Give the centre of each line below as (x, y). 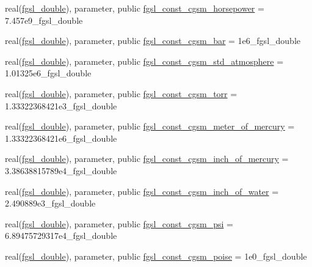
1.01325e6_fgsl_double (48, 73)
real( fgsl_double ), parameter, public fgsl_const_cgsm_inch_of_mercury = (147, 159)
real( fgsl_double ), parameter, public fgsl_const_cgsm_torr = (121, 93)
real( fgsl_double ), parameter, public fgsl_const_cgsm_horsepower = (135, 8)
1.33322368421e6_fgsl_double (61, 138)
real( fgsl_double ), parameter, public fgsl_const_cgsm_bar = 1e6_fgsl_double (153, 41)
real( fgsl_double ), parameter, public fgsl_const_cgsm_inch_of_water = (142, 191)
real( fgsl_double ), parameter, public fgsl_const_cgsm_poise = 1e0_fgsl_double (156, 256)
